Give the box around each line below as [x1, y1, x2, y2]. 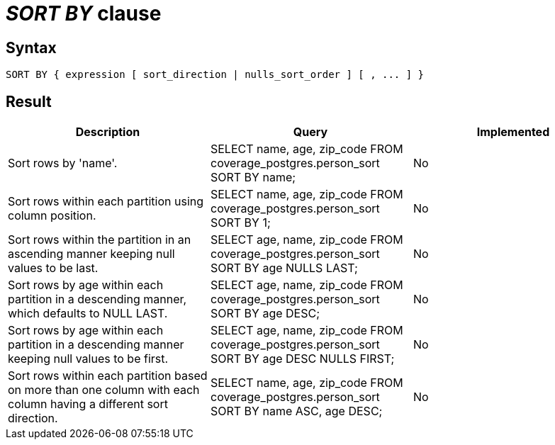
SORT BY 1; [210, 215, 271, 230]
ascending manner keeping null [8, 247, 175, 261]
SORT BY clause [6, 1, 162, 26]
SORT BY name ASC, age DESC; [210, 404, 383, 419]
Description [75, 125, 140, 140]
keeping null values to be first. [8, 351, 169, 366]
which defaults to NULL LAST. [8, 306, 168, 321]
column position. [8, 208, 96, 223]
